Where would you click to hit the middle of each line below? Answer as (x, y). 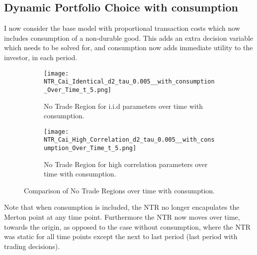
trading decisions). (32, 246)
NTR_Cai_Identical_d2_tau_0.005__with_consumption (129, 82)
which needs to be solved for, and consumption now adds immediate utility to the (128, 47)
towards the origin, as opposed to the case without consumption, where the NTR (128, 226)
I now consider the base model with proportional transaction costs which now (122, 28)
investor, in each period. (41, 57)
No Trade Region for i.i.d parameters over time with (124, 106)
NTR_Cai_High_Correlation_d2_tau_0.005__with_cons (129, 140)
